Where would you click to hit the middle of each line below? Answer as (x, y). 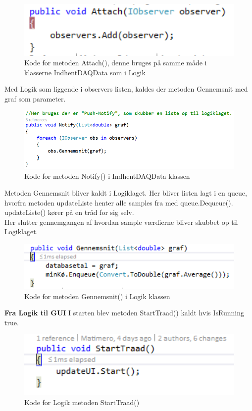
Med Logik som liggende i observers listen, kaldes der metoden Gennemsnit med (126, 89)
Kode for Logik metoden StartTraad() (82, 402)
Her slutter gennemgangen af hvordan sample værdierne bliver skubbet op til (121, 222)
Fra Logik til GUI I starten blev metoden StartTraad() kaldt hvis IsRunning (124, 313)
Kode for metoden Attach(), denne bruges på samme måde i (116, 63)
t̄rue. (12, 322)
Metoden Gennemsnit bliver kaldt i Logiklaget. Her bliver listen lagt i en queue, (126, 193)
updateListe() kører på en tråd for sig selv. (69, 212)
